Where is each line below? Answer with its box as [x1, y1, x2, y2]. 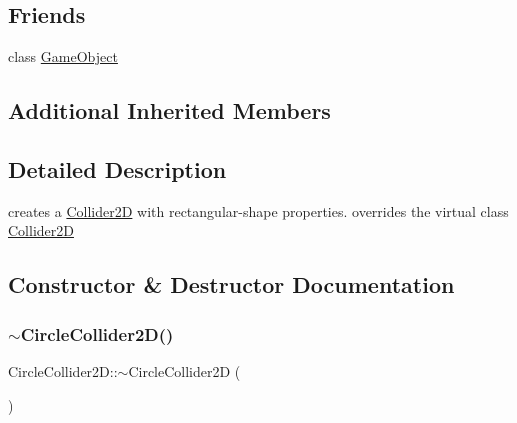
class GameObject [8, 46, 118, 67]
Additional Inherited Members [8, 95, 331, 126]
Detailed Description [8, 153, 227, 184]
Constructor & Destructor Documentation [8, 269, 455, 300]
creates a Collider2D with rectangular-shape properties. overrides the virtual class [8, 200, 509, 221]
